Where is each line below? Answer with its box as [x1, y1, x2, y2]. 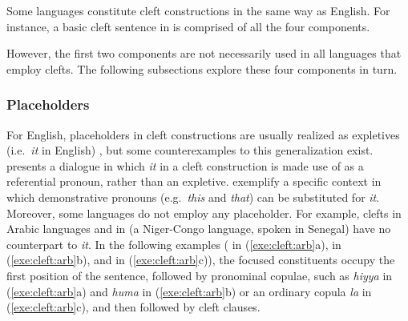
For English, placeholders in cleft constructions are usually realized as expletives [6, 126, 400, 142]
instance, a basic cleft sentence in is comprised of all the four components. [6, 18, 370, 34]
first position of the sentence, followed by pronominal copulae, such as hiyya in [6, 267, 393, 283]
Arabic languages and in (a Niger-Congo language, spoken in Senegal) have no [6, 220, 391, 237]
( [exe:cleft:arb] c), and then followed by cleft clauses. [6, 299, 261, 315]
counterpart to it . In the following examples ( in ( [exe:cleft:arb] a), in [6, 235, 341, 252]
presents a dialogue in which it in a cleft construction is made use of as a [6, 157, 364, 174]
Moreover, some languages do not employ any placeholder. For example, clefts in [6, 204, 402, 221]
